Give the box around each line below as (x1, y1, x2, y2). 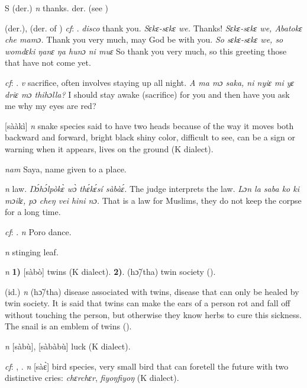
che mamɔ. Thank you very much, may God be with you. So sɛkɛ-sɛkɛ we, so (5, 33, 283, 46)
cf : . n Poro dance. (5, 225, 72, 238)
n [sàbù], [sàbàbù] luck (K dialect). (5, 340, 131, 352)
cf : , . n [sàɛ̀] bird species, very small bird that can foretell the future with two (5, 360, 289, 372)
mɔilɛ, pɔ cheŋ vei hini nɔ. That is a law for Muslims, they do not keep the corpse (5, 194, 302, 206)
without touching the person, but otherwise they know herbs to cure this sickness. (5, 308, 302, 320)
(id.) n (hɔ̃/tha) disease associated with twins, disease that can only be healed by (5, 285, 299, 297)
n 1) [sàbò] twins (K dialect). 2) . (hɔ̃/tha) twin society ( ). (5, 265, 216, 278)
